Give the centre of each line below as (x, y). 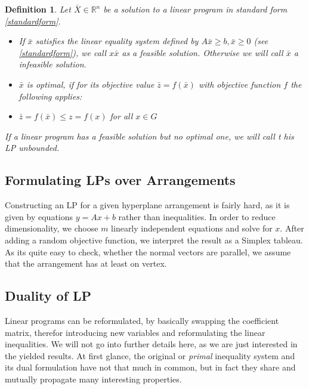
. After (292, 228)
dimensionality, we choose (52, 228)
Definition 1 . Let (38, 9)
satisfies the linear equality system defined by (117, 41)
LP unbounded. (32, 148)
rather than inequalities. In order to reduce (197, 216)
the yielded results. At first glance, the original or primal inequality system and (150, 355)
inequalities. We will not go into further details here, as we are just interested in (151, 344)
